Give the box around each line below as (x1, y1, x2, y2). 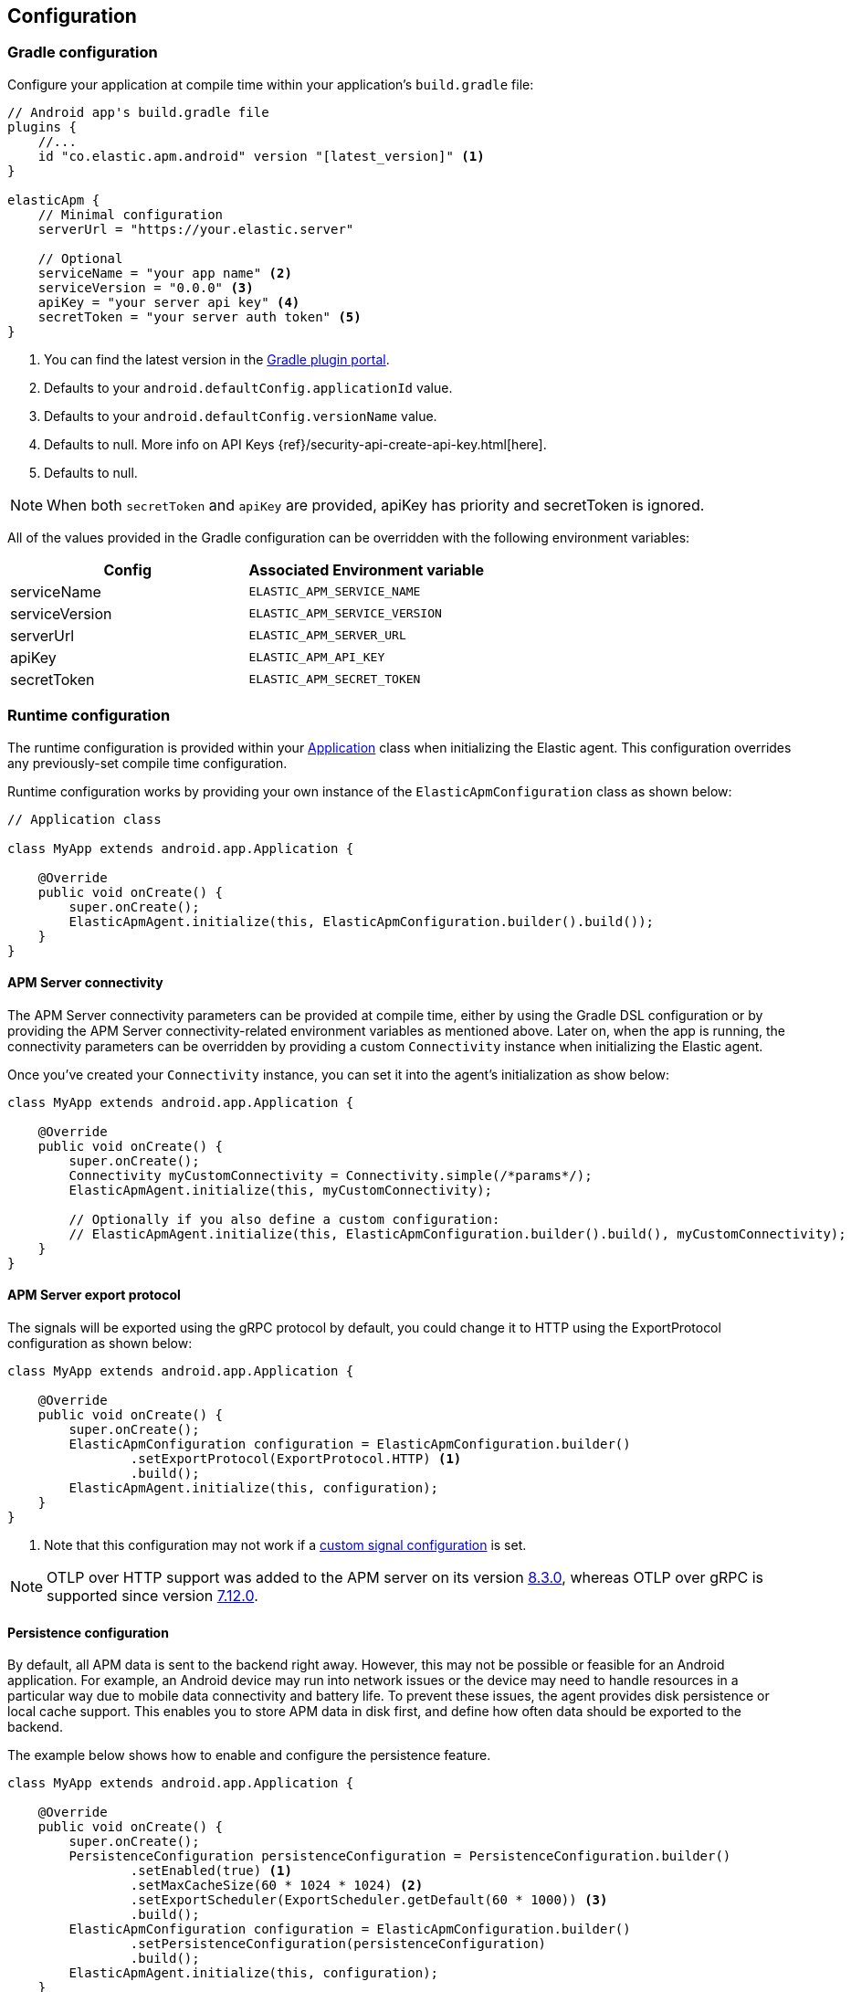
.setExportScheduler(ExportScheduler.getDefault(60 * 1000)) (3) (130, 1892, 608, 1908)
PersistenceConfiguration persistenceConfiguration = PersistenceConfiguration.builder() (68, 1849, 731, 1864)
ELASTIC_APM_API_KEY (248, 650, 385, 665)
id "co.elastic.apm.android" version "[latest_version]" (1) (37, 148, 485, 163)
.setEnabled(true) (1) (130, 1863, 292, 1879)
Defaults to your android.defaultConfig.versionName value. (44, 407, 437, 424)
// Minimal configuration (37, 206, 224, 222)
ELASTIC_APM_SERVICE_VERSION (248, 606, 442, 621)
